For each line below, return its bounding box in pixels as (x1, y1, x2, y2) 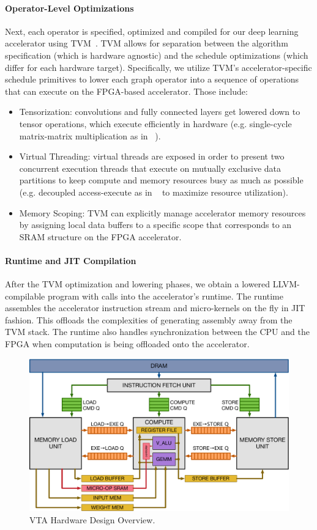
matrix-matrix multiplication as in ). (19, 129, 161, 142)
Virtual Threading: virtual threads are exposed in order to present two (19, 150, 285, 163)
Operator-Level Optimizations (5, 1, 134, 14)
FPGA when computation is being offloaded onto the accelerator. (5, 337, 250, 350)
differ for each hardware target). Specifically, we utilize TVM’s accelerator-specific (5, 61, 312, 73)
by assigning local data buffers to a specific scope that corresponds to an (19, 218, 292, 231)
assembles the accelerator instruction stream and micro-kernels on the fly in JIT (5, 301, 305, 314)
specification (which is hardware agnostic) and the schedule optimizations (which (5, 48, 308, 61)
